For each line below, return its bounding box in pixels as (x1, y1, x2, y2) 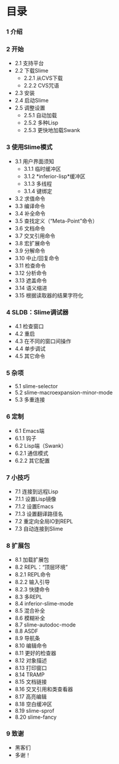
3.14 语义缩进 (14, 284, 48, 291)
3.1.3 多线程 (23, 180, 52, 187)
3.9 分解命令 (14, 247, 46, 254)
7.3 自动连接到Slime (14, 525, 64, 532)
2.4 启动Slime (14, 97, 49, 104)
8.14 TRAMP (14, 671, 45, 678)
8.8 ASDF (14, 628, 39, 635)
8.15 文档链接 (14, 678, 47, 685)
